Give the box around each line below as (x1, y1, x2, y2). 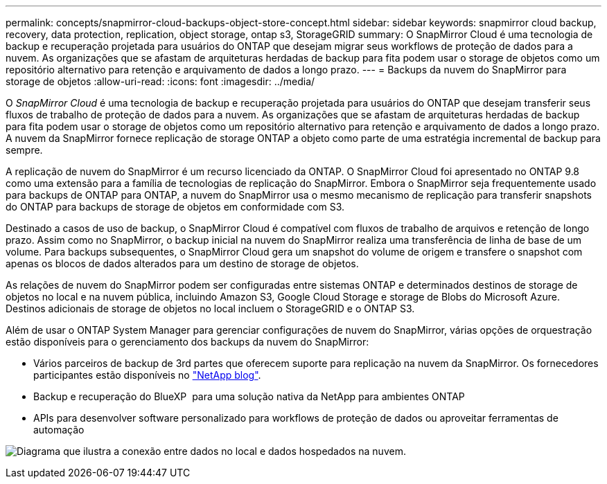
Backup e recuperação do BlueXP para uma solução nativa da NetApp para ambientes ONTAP (33, 391, 465, 402)
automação (33, 424, 85, 436)
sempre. (6, 144, 43, 156)
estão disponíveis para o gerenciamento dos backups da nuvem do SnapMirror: (6, 336, 369, 348)
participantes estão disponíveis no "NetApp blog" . (33, 369, 261, 381)
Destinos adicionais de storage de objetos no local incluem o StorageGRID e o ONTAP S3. (6, 303, 415, 314)
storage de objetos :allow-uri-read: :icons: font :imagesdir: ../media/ (6, 75, 315, 87)
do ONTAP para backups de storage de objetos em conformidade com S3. (6, 201, 345, 213)
